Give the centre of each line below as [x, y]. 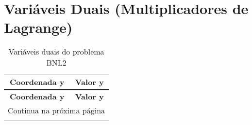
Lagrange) [38, 27]
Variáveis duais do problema [56, 52]
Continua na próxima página [57, 111]
